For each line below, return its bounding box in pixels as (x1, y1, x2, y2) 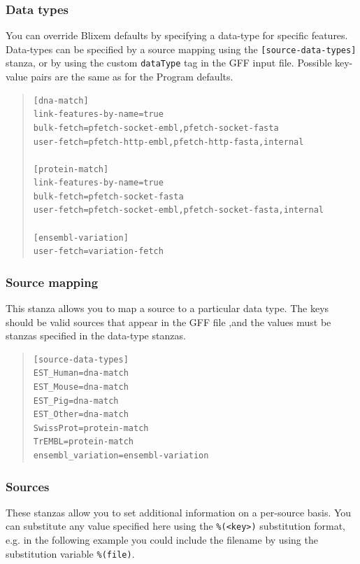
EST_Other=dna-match (33, 409, 129, 420)
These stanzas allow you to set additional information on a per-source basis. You (6, 505, 352, 519)
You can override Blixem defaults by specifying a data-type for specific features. (6, 28, 348, 43)
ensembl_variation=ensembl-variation (33, 451, 209, 460)
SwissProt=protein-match (33, 423, 149, 433)
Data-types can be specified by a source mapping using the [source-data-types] (6, 41, 357, 56)
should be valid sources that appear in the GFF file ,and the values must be (6, 314, 331, 329)
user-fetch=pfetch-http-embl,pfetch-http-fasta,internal (33, 136, 304, 147)
